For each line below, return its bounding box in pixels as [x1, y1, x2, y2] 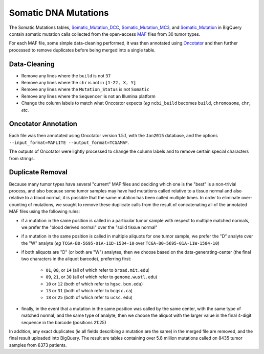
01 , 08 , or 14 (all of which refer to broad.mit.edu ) [45, 267, 150, 273]
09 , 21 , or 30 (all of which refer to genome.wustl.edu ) [45, 274, 157, 280]
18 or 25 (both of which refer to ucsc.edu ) [45, 294, 133, 301]
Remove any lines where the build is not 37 [21, 72, 111, 78]
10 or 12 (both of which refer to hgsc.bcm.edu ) [45, 281, 143, 286]
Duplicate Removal [9, 168, 68, 176]
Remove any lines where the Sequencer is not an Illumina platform [21, 93, 156, 99]
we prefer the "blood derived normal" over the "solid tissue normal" [21, 224, 157, 230]
